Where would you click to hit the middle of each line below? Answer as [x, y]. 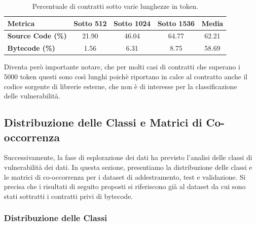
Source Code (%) [37, 36]
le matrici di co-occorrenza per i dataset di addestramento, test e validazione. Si [125, 177]
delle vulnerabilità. [32, 96]
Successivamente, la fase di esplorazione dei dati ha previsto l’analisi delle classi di [128, 157]
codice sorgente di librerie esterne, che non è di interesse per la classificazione [121, 86]
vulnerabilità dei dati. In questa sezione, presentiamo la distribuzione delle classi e [128, 167]
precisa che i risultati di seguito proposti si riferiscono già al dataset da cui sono [125, 186]
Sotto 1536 [176, 23]
